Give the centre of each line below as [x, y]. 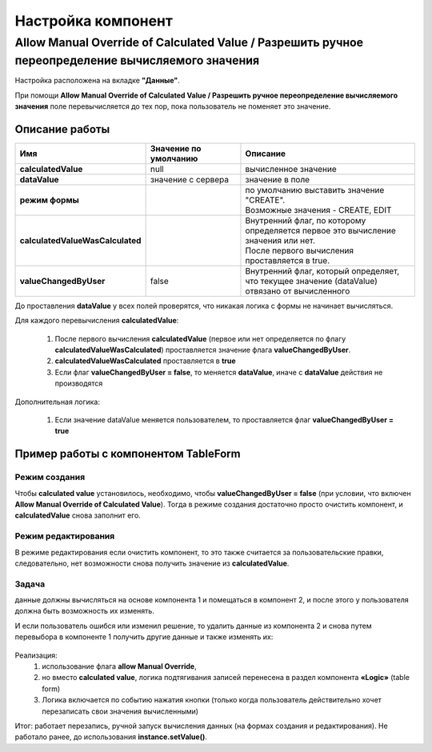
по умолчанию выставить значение [315, 190]
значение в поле [278, 179]
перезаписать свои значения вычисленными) [120, 711]
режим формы [49, 200]
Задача [30, 584]
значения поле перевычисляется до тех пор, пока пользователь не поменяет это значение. [173, 106]
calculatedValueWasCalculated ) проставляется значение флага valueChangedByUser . [203, 350]
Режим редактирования [65, 536]
